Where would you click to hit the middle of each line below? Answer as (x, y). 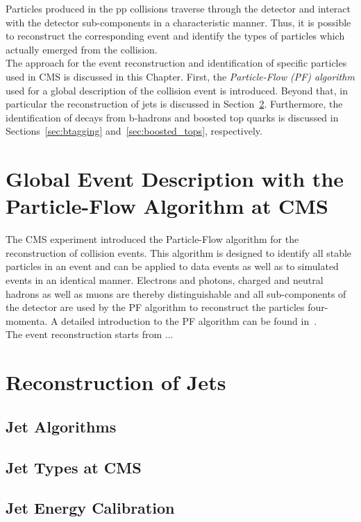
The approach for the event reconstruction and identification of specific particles (176, 63)
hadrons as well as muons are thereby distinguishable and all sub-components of (176, 293)
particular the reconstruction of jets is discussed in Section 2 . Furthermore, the (174, 104)
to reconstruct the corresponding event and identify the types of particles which (175, 36)
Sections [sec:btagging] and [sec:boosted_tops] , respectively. (134, 131)
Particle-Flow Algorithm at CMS (167, 206)
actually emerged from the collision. (82, 49)
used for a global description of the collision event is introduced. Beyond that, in (177, 90)
